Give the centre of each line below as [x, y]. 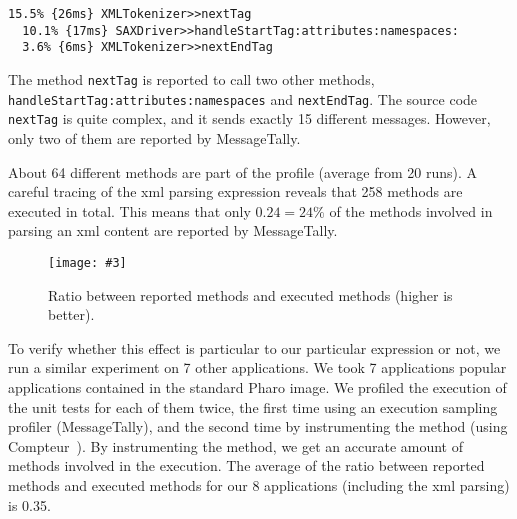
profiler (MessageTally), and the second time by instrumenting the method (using [258, 426]
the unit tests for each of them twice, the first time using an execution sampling [253, 406]
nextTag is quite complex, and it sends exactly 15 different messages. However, [249, 118]
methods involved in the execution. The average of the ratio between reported [246, 465]
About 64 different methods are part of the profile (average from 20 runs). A [243, 171]
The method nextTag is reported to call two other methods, [191, 78]
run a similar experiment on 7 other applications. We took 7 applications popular [257, 367]
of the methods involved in [411, 210]
